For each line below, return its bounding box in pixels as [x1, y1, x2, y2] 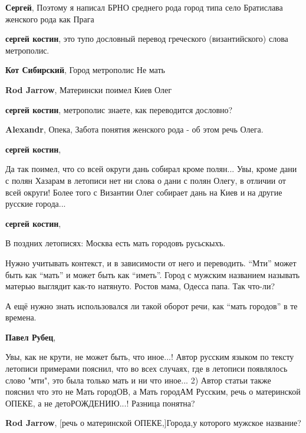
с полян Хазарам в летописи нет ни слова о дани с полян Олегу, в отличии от [5, 174, 286, 186]
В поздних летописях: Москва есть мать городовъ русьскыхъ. [5, 237, 226, 249]
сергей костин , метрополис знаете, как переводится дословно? [5, 103, 233, 115]
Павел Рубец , [5, 330, 56, 343]
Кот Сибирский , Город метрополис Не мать [5, 64, 165, 76]
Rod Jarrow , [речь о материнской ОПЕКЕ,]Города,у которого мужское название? [5, 417, 301, 429]
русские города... [5, 197, 66, 210]
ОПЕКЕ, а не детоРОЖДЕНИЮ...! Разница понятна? [5, 396, 195, 409]
